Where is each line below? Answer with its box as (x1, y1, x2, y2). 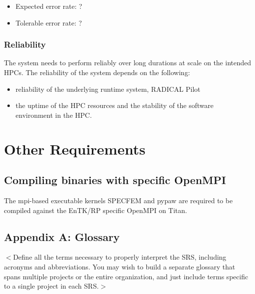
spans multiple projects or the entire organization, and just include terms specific (4, 271, 248, 281)
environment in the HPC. (15, 109, 92, 120)
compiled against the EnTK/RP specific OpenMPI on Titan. (4, 205, 187, 215)
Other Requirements (4, 138, 145, 159)
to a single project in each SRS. (4, 281, 99, 291)
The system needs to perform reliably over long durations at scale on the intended (4, 57, 252, 68)
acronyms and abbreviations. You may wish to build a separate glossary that (4, 261, 235, 271)
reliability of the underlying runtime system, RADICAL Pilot (15, 83, 200, 94)
